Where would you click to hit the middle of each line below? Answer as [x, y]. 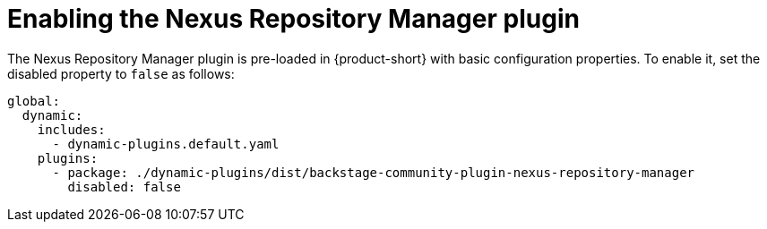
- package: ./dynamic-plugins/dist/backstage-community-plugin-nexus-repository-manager [374, 172]
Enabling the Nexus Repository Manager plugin [293, 19]
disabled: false [124, 187]
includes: [71, 129]
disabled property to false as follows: [121, 73]
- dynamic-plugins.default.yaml [166, 144]
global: [34, 101]
